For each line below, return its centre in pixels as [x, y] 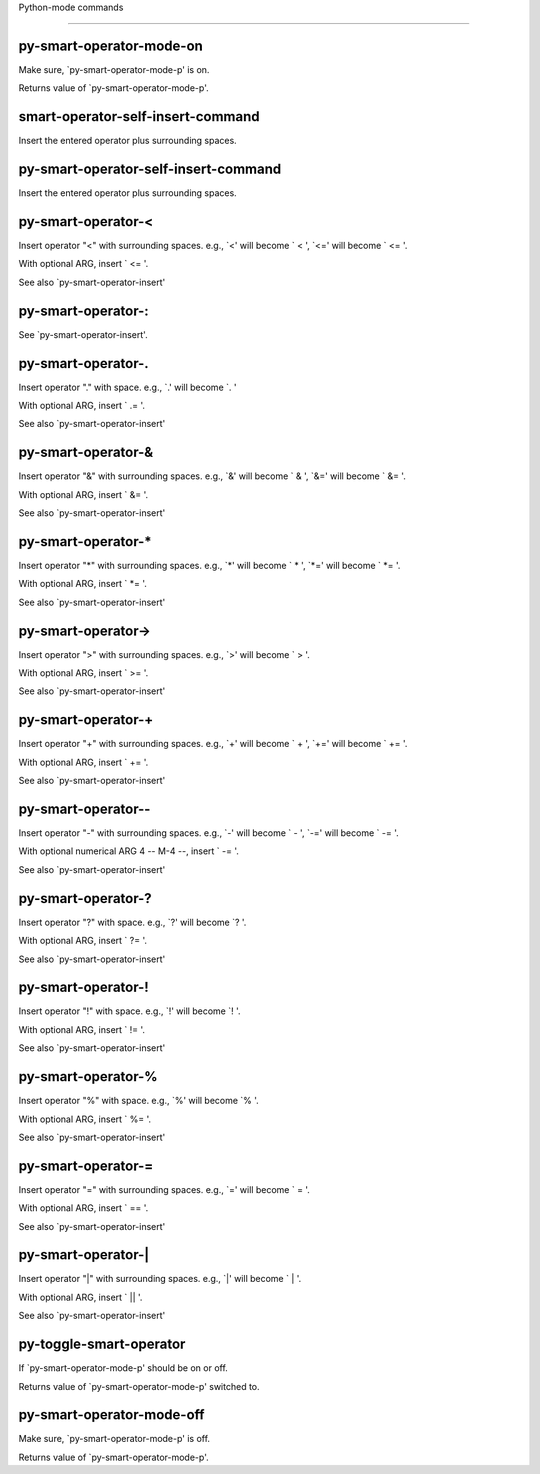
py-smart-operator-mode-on [111, 45]
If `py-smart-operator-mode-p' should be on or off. [123, 1368]
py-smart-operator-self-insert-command [150, 169]
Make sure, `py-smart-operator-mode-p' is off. [114, 1439]
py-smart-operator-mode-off [111, 1415]
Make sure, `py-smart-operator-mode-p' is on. [114, 69]
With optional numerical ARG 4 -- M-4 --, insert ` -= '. [129, 851]
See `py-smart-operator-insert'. [83, 334]
